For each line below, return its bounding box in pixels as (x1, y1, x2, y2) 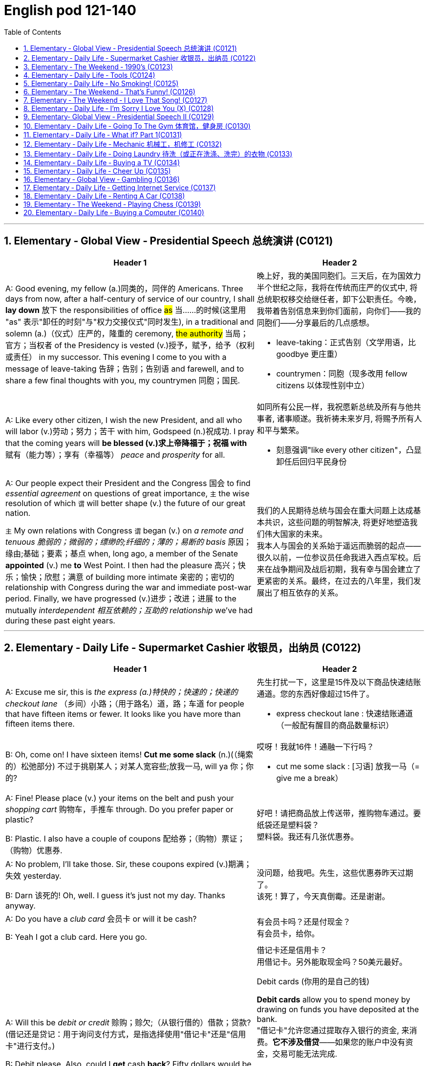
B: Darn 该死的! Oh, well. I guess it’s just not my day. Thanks (5, 890, 225, 901)
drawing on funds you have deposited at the (257, 1004, 419, 1015)
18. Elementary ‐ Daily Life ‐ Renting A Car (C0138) (23, 191, 185, 200)
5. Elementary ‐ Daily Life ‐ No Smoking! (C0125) (23, 79, 179, 88)
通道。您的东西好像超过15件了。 (257, 689, 374, 699)
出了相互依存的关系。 (264, 587, 343, 598)
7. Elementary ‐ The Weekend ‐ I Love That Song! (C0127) (23, 95, 208, 104)
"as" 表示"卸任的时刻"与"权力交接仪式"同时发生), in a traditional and (5, 316, 254, 327)
